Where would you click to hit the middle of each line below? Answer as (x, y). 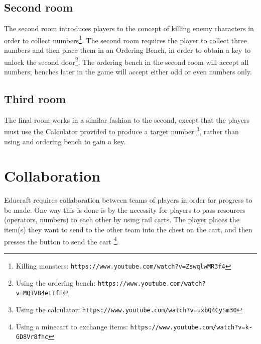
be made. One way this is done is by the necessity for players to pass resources (125, 209)
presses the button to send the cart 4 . (61, 240)
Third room (35, 98)
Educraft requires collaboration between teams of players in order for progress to (128, 200)
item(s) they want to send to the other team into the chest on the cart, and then (128, 230)
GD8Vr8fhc (32, 337)
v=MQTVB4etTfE (39, 293)
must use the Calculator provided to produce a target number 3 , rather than (121, 131)
